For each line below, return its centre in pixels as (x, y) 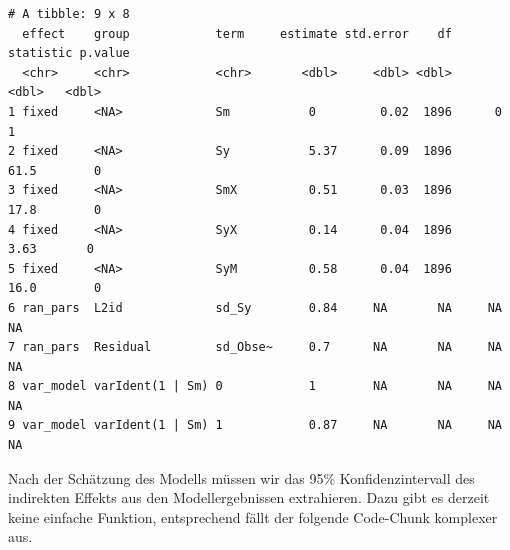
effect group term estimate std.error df (237, 33)
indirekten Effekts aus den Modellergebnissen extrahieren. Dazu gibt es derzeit (249, 497)
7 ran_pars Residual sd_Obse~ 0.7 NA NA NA (255, 347)
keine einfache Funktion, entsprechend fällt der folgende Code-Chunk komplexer (253, 516)
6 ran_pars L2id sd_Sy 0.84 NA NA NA (255, 307)
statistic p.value (69, 53)
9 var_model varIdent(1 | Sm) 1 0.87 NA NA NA (255, 425)
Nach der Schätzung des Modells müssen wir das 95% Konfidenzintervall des (241, 477)
